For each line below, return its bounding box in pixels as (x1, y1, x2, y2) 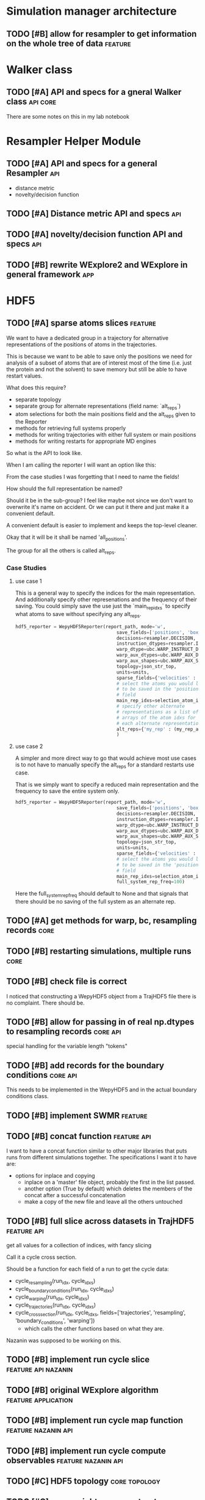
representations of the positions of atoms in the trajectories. (6, 341, 157, 348)
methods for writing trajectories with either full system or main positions (15, 431, 196, 439)
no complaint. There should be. (6, 999, 85, 1006)
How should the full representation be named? (6, 485, 123, 492)
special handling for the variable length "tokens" (6, 1042, 128, 1050)
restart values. (6, 372, 43, 379)
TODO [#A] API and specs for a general (6, 158, 157, 169)
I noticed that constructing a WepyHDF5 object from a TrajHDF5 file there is (6, 992, 196, 1000)
